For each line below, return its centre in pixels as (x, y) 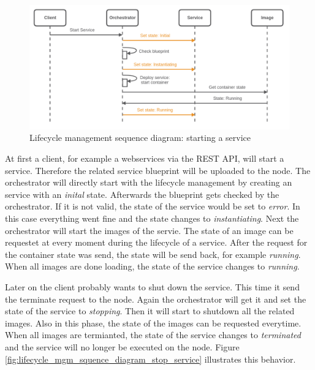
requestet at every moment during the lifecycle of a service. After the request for (156, 242)
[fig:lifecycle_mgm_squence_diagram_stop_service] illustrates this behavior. (150, 359)
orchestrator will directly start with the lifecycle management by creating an (149, 182)
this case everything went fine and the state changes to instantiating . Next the (152, 218)
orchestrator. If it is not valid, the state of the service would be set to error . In (153, 206)
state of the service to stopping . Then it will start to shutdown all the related (150, 311)
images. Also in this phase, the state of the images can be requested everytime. (153, 323)
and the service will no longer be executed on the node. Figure (122, 346)
